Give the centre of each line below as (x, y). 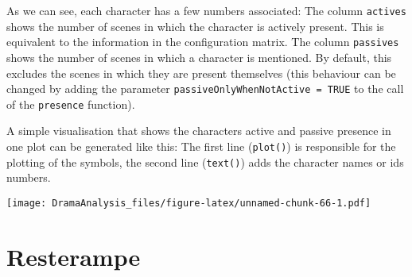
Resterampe (74, 256)
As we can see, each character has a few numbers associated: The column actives (206, 10)
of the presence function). (71, 104)
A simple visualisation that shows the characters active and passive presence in (199, 131)
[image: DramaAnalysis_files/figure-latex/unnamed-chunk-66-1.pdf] (189, 203)
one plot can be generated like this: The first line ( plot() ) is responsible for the (201, 146)
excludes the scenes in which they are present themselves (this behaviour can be (201, 73)
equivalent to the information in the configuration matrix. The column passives (203, 42)
